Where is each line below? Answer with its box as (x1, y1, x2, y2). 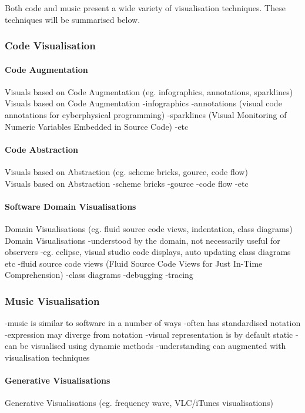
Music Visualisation (5, 293, 100, 308)
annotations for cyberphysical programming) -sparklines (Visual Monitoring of (5, 109, 287, 121)
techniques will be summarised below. (5, 13, 140, 25)
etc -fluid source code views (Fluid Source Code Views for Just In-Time (5, 257, 263, 269)
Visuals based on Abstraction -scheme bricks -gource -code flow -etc (5, 177, 249, 189)
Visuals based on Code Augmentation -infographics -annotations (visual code (5, 97, 282, 109)
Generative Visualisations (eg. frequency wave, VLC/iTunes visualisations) (5, 397, 274, 409)
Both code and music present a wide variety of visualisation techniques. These (5, 2, 286, 14)
